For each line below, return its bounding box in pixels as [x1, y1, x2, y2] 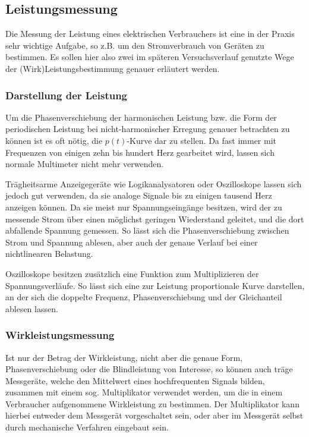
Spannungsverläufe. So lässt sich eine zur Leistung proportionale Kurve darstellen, [5, 279, 305, 291]
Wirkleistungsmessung [5, 328, 115, 342]
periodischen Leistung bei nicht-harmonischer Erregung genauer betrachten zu [5, 122, 290, 135]
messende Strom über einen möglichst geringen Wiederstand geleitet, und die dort [5, 212, 304, 225]
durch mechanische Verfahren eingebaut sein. [5, 421, 169, 433]
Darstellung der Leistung [5, 87, 128, 102]
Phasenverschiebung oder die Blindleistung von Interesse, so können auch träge [5, 363, 293, 375]
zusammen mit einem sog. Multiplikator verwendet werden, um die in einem [5, 386, 283, 398]
